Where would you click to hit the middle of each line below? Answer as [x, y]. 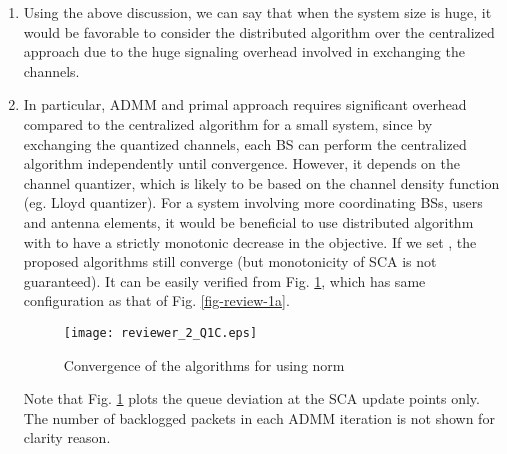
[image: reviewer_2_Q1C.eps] [160, 332]
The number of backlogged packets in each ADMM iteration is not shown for [259, 417]
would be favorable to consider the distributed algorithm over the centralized [259, 31]
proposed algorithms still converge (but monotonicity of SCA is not [230, 261]
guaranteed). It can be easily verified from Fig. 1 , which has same [224, 280]
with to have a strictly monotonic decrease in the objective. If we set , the [250, 241]
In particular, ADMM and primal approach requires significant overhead [245, 104]
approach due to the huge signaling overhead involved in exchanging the [244, 51]
